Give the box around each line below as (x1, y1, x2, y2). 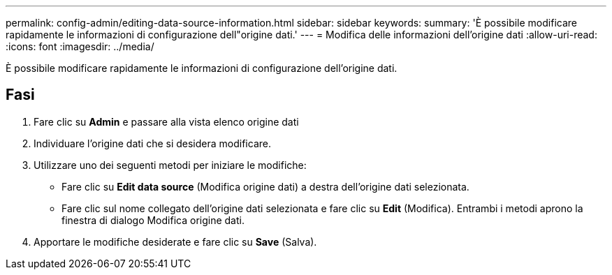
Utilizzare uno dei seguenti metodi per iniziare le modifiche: (34, 158, 307, 171)
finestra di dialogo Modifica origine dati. (61, 214, 245, 226)
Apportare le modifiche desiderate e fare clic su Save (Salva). (34, 235, 317, 248)
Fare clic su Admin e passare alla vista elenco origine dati (34, 115, 299, 128)
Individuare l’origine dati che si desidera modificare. (34, 137, 271, 149)
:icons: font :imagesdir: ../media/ (6, 40, 154, 52)
